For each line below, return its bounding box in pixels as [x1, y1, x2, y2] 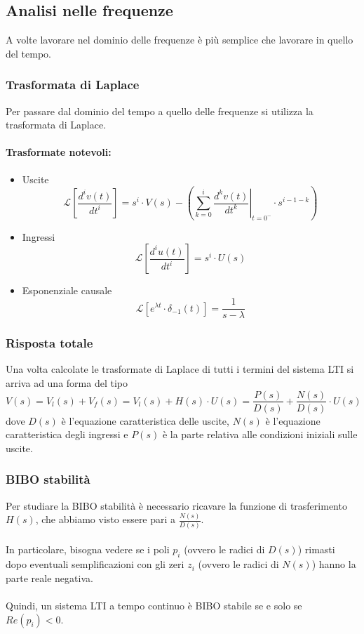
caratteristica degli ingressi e [6, 427, 128, 442]
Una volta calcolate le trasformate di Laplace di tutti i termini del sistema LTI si [6, 362, 354, 376]
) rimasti [297, 542, 335, 557]
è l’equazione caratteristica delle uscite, [61, 413, 229, 428]
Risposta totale [6, 334, 93, 352]
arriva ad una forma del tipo [6, 375, 128, 390]
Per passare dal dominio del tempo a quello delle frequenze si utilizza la [6, 103, 314, 118]
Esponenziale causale [22, 283, 112, 298]
